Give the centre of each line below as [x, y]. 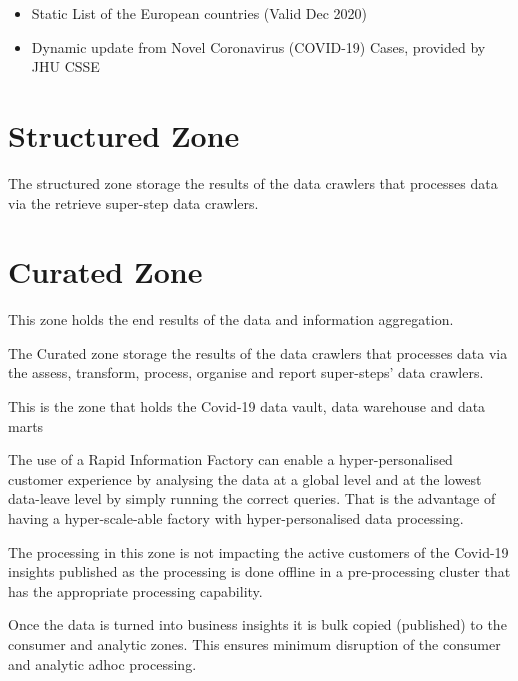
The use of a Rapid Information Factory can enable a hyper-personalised [230, 459]
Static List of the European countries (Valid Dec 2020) [199, 13]
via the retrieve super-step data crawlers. [133, 202]
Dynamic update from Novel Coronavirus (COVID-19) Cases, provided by [258, 46]
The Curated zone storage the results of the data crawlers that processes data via [258, 352]
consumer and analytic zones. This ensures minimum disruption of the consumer [254, 643]
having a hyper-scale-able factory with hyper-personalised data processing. [236, 517]
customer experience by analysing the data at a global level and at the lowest [245, 478]
